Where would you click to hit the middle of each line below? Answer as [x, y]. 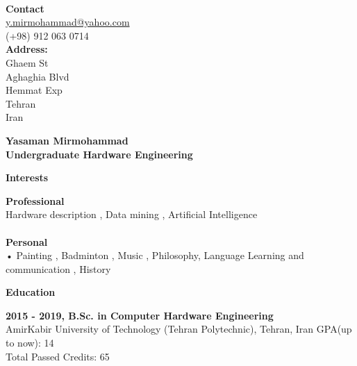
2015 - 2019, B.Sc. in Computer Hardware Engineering [140, 315]
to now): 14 [30, 343]
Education [31, 292]
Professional [35, 200]
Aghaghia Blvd [38, 76]
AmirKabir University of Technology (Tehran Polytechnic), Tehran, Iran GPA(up [179, 329]
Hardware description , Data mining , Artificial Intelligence [132, 214]
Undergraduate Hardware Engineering [99, 154]
